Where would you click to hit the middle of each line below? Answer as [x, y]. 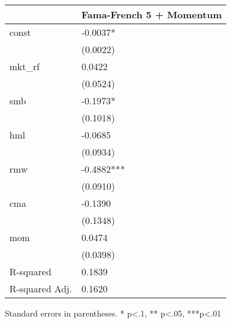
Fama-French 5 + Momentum [152, 14]
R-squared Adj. [41, 289]
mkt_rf [25, 66]
